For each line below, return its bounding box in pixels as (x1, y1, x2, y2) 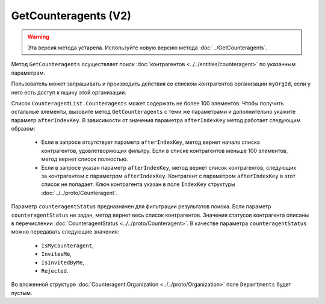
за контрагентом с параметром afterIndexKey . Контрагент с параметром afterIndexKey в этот (41, 172, 296, 180)
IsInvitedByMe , (41, 259, 84, 266)
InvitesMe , (41, 250, 72, 258)
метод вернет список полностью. (41, 155, 128, 163)
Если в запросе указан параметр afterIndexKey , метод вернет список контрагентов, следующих (41, 164, 297, 171)
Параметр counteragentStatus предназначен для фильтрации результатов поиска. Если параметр (11, 203, 271, 210)
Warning (27, 33, 49, 40)
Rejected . (41, 267, 69, 274)
